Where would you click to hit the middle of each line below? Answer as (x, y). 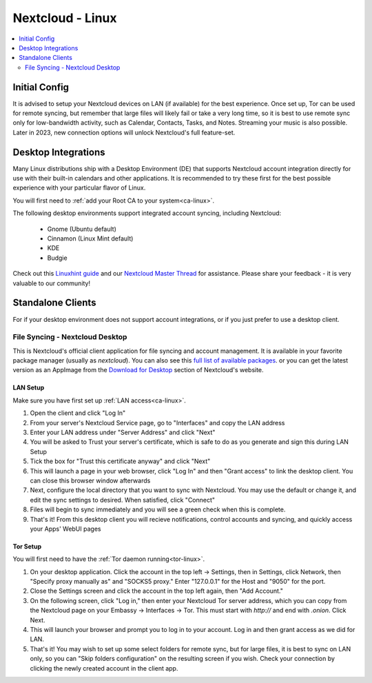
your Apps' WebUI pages (65, 529)
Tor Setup (27, 546)
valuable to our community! (52, 283)
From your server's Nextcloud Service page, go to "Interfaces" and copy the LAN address (157, 422)
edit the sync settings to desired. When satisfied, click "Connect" (123, 500)
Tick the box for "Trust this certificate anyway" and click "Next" (120, 461)
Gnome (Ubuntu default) (82, 229)
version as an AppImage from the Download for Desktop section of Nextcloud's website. (138, 370)
